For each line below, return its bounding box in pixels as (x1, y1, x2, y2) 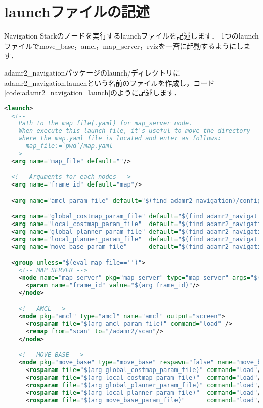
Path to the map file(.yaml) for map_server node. (18, 120, 193, 127)
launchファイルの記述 (4, 1, 150, 22)
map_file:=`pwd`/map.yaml (25, 142, 113, 150)
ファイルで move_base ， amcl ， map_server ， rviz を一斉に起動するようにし (4, 40, 244, 51)
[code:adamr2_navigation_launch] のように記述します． (4, 87, 181, 98)
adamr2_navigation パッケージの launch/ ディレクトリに (4, 67, 181, 78)
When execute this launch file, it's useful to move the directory (18, 127, 250, 135)
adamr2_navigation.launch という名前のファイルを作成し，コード (4, 77, 215, 88)
